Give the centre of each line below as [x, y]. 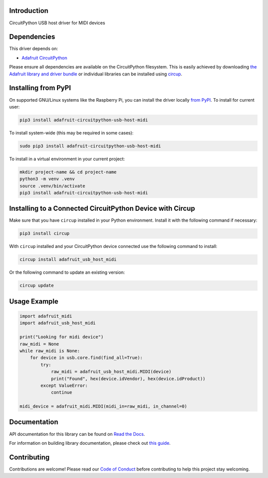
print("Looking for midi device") [62, 337]
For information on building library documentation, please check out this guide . [90, 443]
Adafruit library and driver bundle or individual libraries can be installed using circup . [96, 74]
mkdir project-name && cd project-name [68, 172]
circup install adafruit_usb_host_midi [68, 260]
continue [62, 392]
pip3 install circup [44, 234]
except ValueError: [64, 385]
